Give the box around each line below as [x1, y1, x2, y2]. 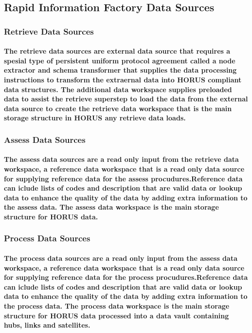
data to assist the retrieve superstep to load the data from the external [4, 94, 248, 104]
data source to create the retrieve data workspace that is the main [4, 103, 232, 113]
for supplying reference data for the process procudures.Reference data [4, 272, 248, 282]
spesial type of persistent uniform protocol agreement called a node [4, 55, 235, 65]
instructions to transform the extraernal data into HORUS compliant [4, 75, 242, 84]
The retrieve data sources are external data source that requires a [4, 46, 231, 56]
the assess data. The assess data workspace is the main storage [4, 202, 219, 212]
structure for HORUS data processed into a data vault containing [4, 310, 229, 320]
